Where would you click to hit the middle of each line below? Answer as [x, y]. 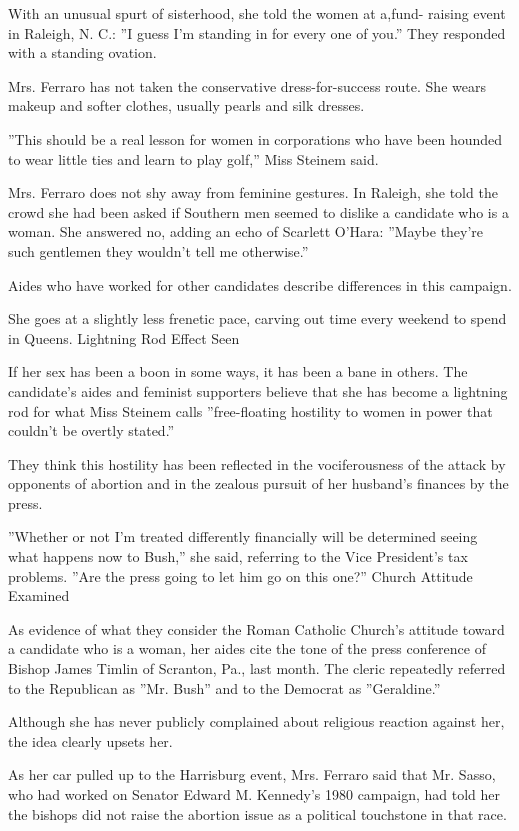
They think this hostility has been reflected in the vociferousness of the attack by [257, 463]
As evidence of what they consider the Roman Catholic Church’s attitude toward [256, 628]
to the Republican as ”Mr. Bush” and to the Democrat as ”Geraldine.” [224, 687]
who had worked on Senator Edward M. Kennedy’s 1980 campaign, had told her [254, 794]
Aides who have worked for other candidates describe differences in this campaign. [260, 284]
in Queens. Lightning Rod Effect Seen [124, 337]
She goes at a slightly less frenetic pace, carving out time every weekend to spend [257, 318]
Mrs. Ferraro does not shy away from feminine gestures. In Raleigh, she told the [253, 192]
